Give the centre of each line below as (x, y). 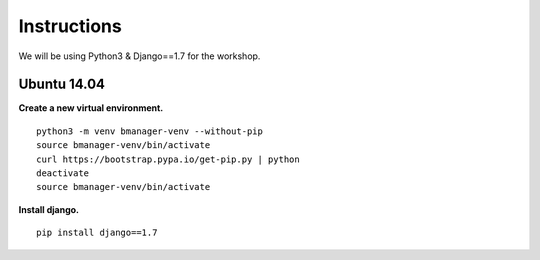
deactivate (63, 173)
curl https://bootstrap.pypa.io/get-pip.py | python (168, 159)
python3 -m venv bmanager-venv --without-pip (150, 131)
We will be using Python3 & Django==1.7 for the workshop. (139, 56)
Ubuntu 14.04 (61, 84)
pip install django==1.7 (97, 233)
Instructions (70, 26)
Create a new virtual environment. (91, 108)
